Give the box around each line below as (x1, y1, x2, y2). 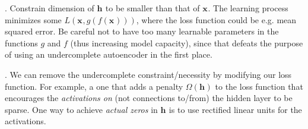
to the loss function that (215, 80, 303, 92)
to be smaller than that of (105, 2, 200, 14)
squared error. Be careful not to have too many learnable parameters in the (5, 25, 279, 37)
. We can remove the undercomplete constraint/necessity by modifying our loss (5, 68, 292, 80)
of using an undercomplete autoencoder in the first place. (5, 48, 212, 61)
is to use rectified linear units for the (169, 103, 302, 115)
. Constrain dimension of (5, 2, 94, 14)
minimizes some (5, 13, 62, 26)
